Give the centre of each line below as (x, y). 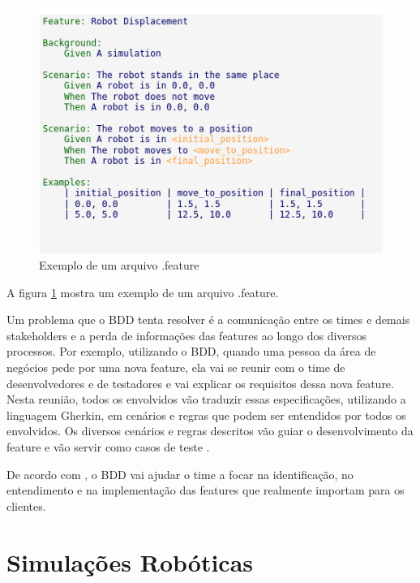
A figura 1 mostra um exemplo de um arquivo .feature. (143, 292)
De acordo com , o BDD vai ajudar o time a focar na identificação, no (180, 474)
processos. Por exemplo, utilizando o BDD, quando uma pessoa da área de (191, 351)
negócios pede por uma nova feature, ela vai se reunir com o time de (176, 367)
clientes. (26, 505)
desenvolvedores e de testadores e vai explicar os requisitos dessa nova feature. (200, 383)
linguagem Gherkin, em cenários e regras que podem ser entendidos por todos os (206, 415)
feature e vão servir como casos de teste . (108, 446)
